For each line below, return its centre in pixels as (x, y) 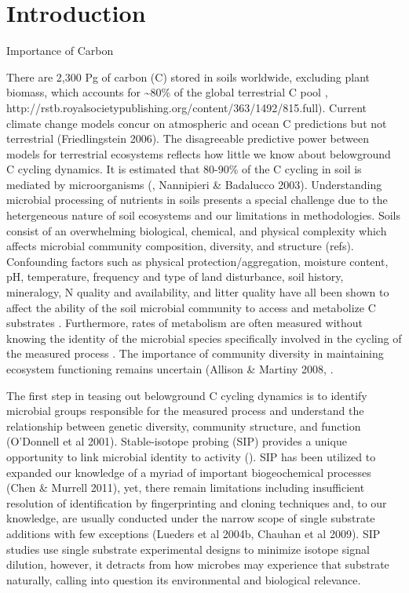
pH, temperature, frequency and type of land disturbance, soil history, (175, 276)
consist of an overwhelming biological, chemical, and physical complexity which (197, 230)
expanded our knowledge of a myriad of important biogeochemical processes (189, 472)
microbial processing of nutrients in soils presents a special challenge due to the (197, 200)
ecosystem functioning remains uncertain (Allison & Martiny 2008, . (170, 369)
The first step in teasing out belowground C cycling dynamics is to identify (187, 395)
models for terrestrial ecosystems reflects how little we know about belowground (199, 153)
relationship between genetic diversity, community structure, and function (184, 426)
